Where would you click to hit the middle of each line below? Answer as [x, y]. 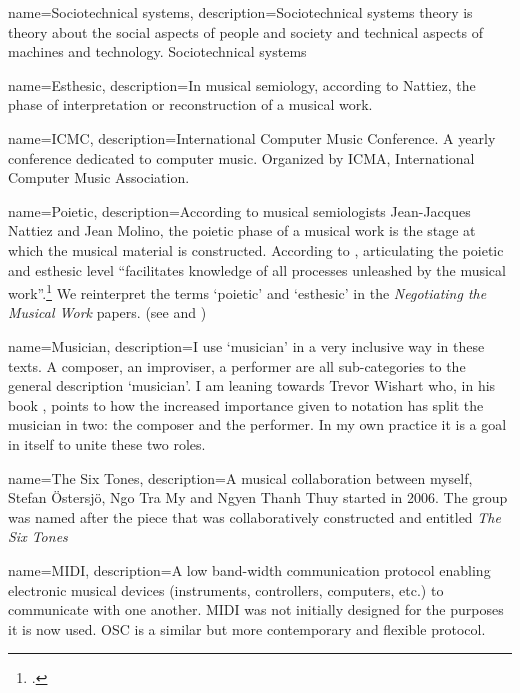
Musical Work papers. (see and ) [107, 312]
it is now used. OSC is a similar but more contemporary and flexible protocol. [247, 628]
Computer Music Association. [99, 177]
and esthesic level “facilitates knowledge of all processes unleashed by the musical [257, 269]
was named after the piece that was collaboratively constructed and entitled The [254, 516]
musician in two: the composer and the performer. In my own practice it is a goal [257, 424]
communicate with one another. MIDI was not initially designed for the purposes [256, 609]
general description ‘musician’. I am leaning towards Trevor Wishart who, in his [252, 385]
